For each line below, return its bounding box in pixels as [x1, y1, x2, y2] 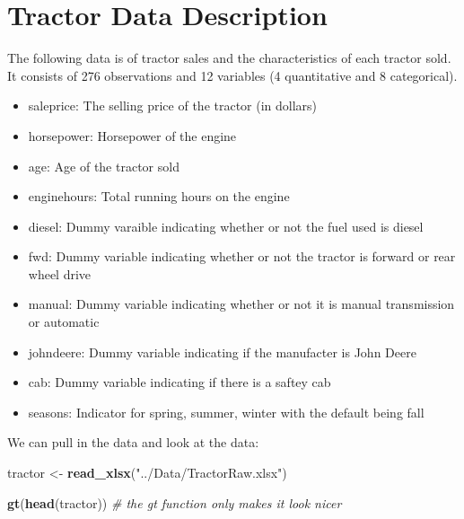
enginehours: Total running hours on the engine [28, 187, 290, 206]
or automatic [28, 312, 100, 331]
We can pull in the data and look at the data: [7, 433, 259, 452]
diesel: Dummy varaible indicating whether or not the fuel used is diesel [28, 216, 424, 235]
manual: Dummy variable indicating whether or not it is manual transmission [28, 295, 455, 313]
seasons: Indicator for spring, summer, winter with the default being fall [28, 402, 425, 421]
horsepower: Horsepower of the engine [28, 126, 237, 145]
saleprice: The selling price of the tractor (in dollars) [28, 96, 318, 115]
